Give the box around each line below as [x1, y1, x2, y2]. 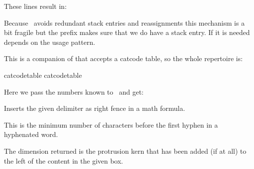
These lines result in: [4, 1, 67, 11]
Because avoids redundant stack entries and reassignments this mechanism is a [4, 17, 245, 28]
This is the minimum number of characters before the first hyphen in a [4, 119, 218, 130]
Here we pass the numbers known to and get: [4, 86, 144, 97]
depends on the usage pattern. [4, 36, 95, 47]
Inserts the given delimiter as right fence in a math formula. [4, 103, 185, 113]
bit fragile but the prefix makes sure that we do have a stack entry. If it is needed [4, 27, 250, 37]
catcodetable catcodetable [4, 69, 82, 80]
